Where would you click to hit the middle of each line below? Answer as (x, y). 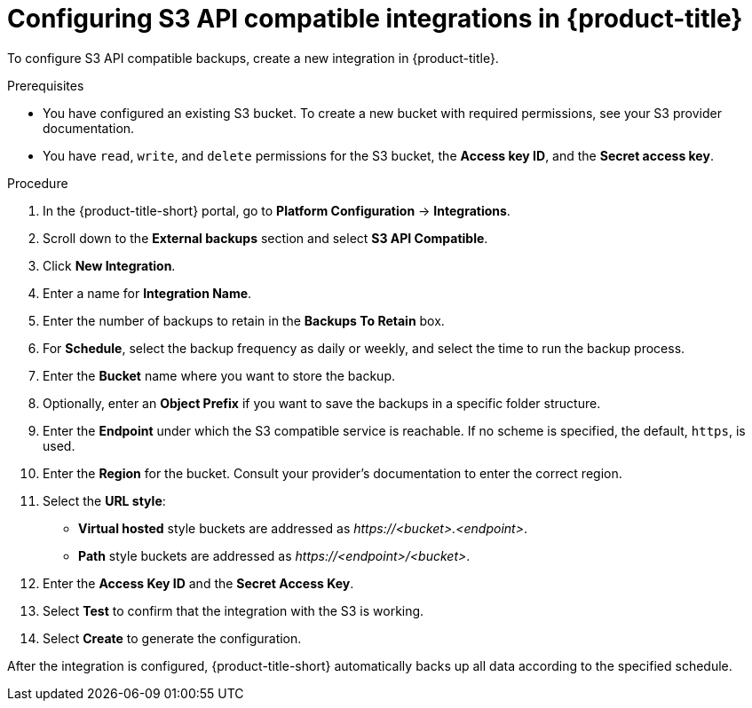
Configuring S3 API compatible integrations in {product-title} (375, 19)
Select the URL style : (104, 500)
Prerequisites (46, 85)
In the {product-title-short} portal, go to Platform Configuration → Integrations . (277, 210)
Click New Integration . (109, 265)
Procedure (38, 183)
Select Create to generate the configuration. (172, 638)
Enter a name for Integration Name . (147, 293)
